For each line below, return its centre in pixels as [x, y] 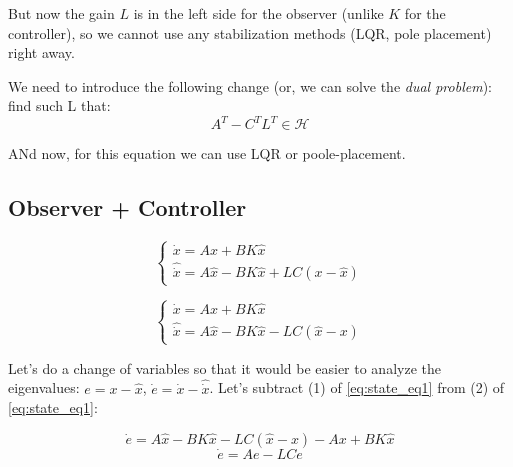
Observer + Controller [127, 207]
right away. [41, 52]
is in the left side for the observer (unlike [258, 13]
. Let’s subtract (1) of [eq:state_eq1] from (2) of [357, 387]
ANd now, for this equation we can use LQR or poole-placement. [207, 153]
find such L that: [59, 105]
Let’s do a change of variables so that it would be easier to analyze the [224, 367]
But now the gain [61, 13]
